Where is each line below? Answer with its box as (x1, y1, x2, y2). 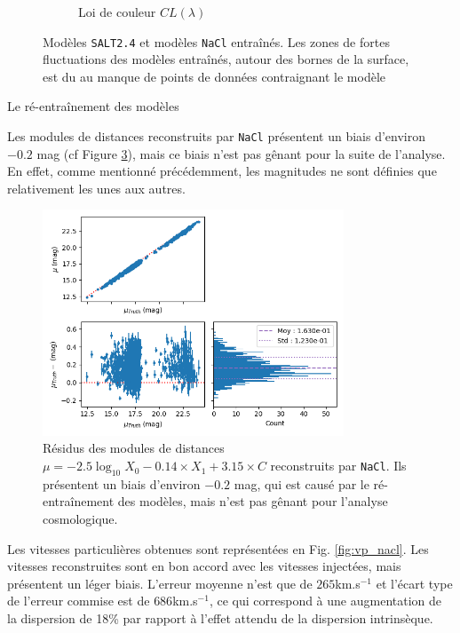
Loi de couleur (78, 3, 156, 20)
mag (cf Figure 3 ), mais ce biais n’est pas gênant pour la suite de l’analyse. (36, 144, 446, 162)
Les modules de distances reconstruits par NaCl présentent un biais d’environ (7, 127, 426, 146)
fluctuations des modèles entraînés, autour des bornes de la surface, (43, 50, 409, 68)
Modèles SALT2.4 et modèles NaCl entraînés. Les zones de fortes (43, 32, 390, 51)
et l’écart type (376, 574, 453, 592)
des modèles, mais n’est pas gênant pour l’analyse (117, 492, 388, 510)
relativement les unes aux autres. (7, 178, 186, 197)
